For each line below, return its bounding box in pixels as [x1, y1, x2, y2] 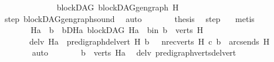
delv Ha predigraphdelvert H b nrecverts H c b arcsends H [29, 35, 270, 47]
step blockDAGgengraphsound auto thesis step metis [4, 12, 255, 24]
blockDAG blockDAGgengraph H [56, 1, 179, 13]
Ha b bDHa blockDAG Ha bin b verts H [31, 24, 204, 36]
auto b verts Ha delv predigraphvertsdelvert [32, 46, 236, 59]
